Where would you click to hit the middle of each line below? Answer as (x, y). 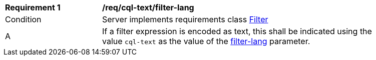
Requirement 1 (33, 7)
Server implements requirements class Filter (185, 19)
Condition (23, 19)
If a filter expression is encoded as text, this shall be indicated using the (237, 31)
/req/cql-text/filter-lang (148, 7)
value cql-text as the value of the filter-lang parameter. (206, 41)
